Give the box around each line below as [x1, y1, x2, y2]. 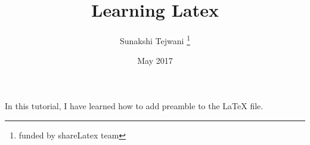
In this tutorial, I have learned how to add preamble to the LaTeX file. [5, 99, 263, 112]
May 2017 [137, 54, 173, 67]
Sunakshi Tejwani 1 [120, 33, 190, 47]
